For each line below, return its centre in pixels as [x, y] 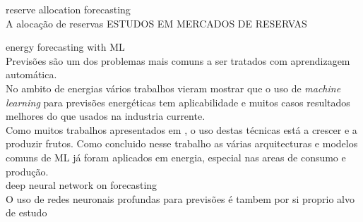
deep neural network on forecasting [82, 185]
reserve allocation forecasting [68, 9]
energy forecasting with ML [65, 47]
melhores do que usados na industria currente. [106, 116]
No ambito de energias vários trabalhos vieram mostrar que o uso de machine [173, 88]
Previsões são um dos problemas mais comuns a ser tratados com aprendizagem [178, 60]
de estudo [26, 212]
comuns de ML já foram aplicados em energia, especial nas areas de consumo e [176, 157]
